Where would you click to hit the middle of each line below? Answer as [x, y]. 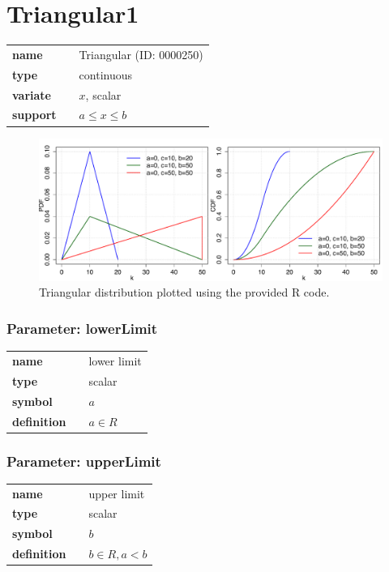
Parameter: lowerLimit [82, 328]
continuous [106, 74]
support [34, 115]
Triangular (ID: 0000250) [141, 54]
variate [32, 94]
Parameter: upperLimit [84, 461]
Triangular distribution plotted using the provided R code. [184, 292]
